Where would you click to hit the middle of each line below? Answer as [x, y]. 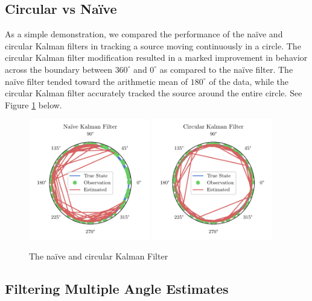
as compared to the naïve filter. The [226, 69]
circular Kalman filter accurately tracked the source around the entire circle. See [154, 93]
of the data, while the [249, 81]
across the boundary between [59, 69]
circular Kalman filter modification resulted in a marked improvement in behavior [156, 57]
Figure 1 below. [33, 104]
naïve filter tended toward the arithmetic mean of [97, 81]
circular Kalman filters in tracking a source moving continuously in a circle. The [153, 45]
